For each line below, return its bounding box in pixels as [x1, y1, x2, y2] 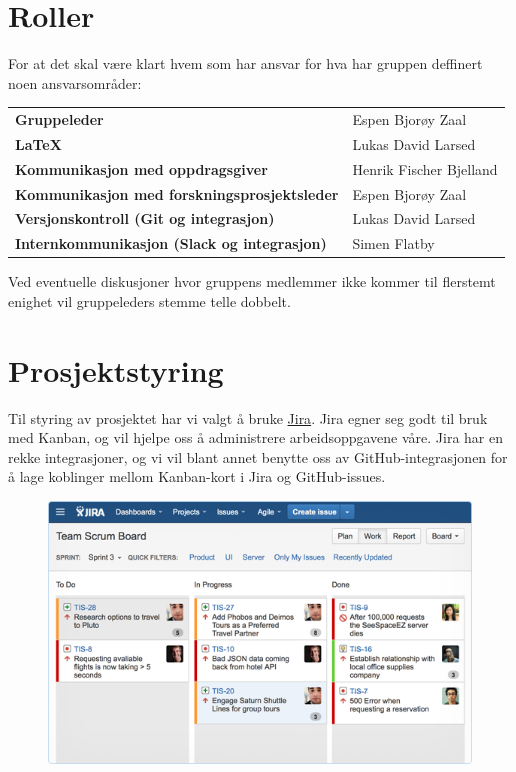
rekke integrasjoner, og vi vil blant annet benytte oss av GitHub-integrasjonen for [8, 446, 508, 467]
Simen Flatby [352, 233, 435, 254]
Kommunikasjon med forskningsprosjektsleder [15, 183, 339, 204]
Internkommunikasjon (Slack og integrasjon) [15, 233, 327, 254]
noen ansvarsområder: [8, 72, 142, 93]
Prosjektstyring [8, 349, 224, 390]
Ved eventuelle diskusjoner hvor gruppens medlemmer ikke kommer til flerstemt [8, 271, 496, 292]
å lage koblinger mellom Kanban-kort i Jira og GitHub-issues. [8, 466, 386, 487]
